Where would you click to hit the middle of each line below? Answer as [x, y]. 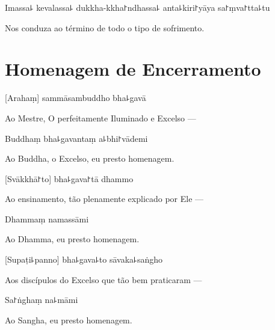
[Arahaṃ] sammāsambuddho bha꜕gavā [76, 98]
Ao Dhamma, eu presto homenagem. [72, 239]
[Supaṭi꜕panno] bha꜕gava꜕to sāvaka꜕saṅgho [84, 259]
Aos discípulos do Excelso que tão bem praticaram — [104, 279]
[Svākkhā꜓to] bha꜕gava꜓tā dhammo [69, 178]
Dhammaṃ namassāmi [47, 218]
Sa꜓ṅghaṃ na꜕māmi [42, 300]
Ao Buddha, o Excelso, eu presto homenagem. [90, 158]
